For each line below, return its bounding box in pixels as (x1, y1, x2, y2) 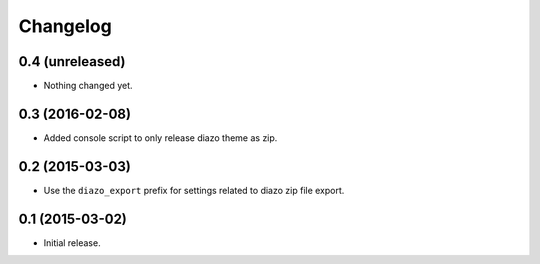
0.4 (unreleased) (18, 53, 126, 70)
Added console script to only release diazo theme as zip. (43, 131, 278, 144)
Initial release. (43, 236, 101, 249)
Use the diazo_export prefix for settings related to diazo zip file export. (43, 184, 345, 196)
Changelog (18, 15, 112, 37)
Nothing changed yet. (43, 80, 134, 92)
